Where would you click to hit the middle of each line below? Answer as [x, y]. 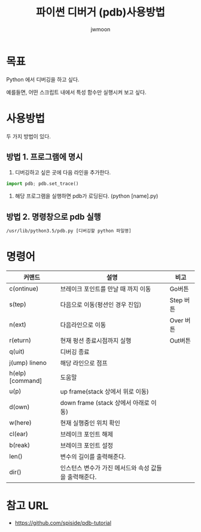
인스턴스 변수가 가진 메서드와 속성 [105, 468]
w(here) [20, 422]
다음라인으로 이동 [83, 325]
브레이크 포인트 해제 [87, 434]
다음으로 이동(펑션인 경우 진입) [101, 304]
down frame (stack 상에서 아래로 [105, 403]
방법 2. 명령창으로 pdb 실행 [54, 217]
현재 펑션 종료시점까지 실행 [96, 340]
